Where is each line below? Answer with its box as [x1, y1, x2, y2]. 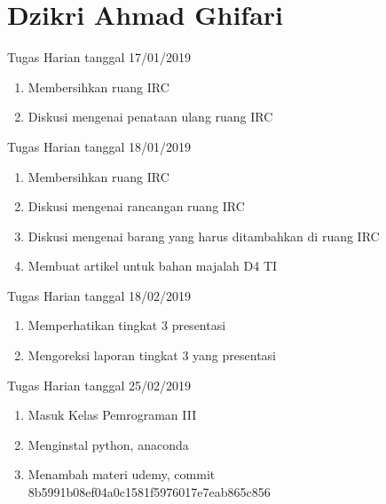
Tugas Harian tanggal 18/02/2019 [7, 286, 192, 304]
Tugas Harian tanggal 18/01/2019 [7, 137, 192, 155]
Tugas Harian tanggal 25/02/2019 [7, 375, 192, 394]
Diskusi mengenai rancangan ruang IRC [28, 197, 245, 216]
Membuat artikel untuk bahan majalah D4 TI [28, 256, 278, 275]
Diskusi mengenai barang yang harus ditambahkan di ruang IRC [28, 226, 380, 245]
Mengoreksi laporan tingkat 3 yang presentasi [28, 346, 276, 365]
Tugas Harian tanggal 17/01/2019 [7, 48, 192, 67]
